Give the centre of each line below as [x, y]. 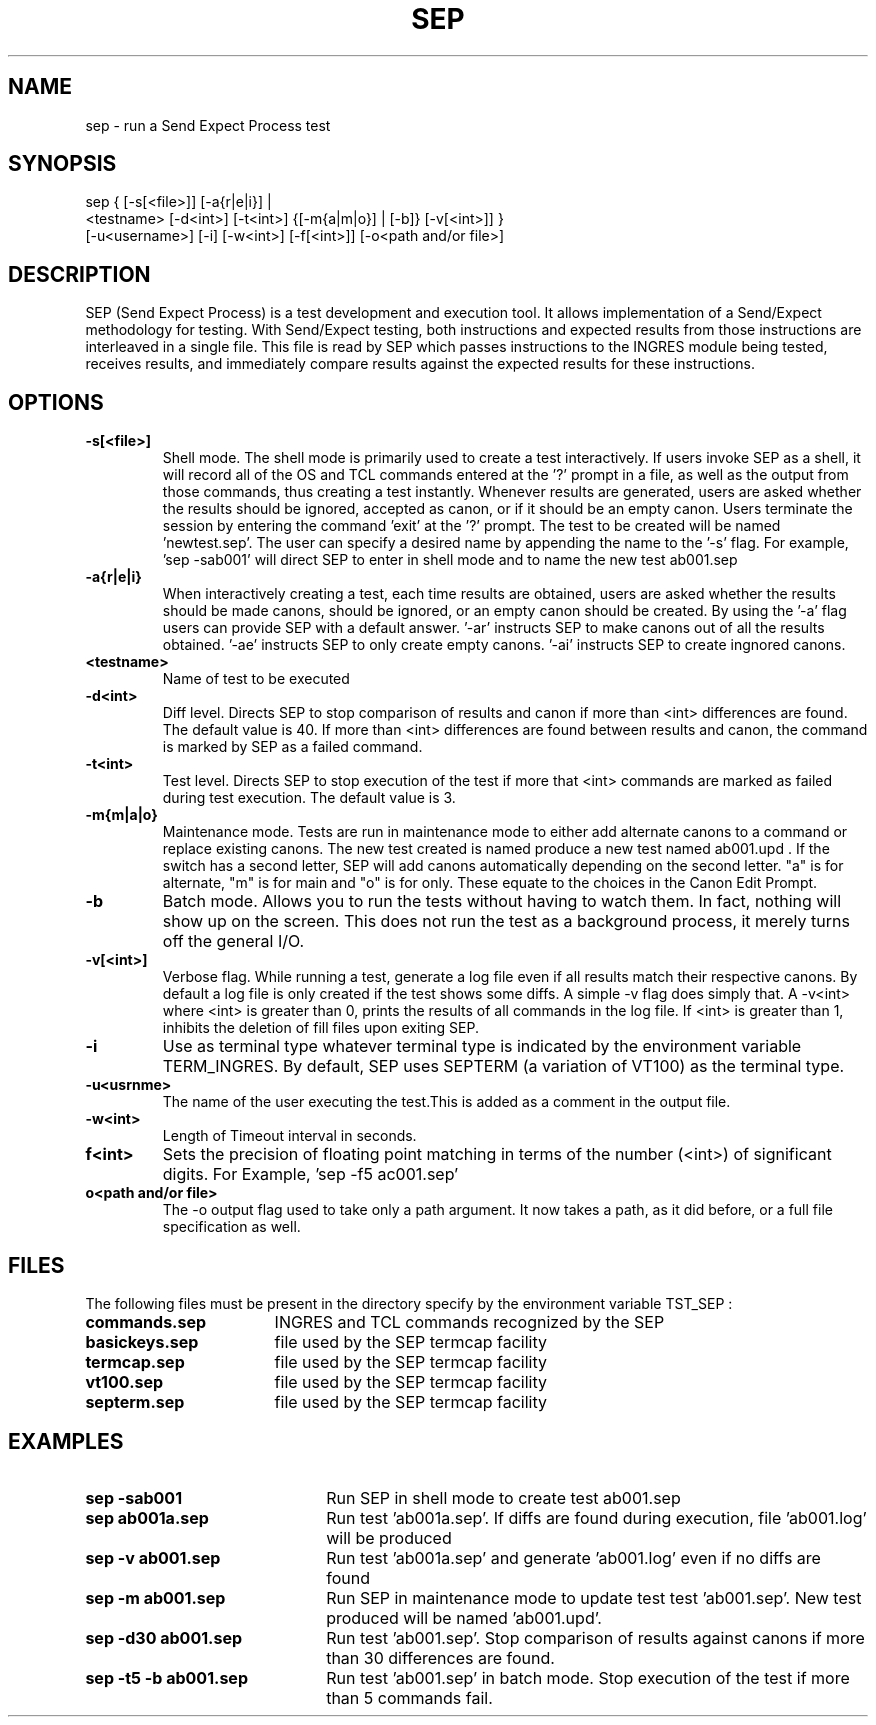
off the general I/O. [233, 941]
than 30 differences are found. [440, 1657]
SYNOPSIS [62, 164]
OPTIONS [56, 402]
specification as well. [231, 1227]
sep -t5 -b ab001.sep [166, 1677]
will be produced [389, 1537]
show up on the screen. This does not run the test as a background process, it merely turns [506, 921]
